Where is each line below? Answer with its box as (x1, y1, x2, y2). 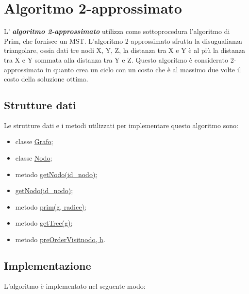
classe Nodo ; (15, 153, 52, 163)
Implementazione (4, 258, 91, 273)
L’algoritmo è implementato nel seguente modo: (4, 280, 146, 291)
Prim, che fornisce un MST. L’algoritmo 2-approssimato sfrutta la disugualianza (4, 35, 243, 46)
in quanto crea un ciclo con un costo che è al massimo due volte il (45, 64, 241, 74)
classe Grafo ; (15, 136, 53, 147)
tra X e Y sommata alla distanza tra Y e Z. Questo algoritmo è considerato (4, 54, 229, 65)
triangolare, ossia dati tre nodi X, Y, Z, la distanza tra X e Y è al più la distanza (4, 45, 246, 55)
